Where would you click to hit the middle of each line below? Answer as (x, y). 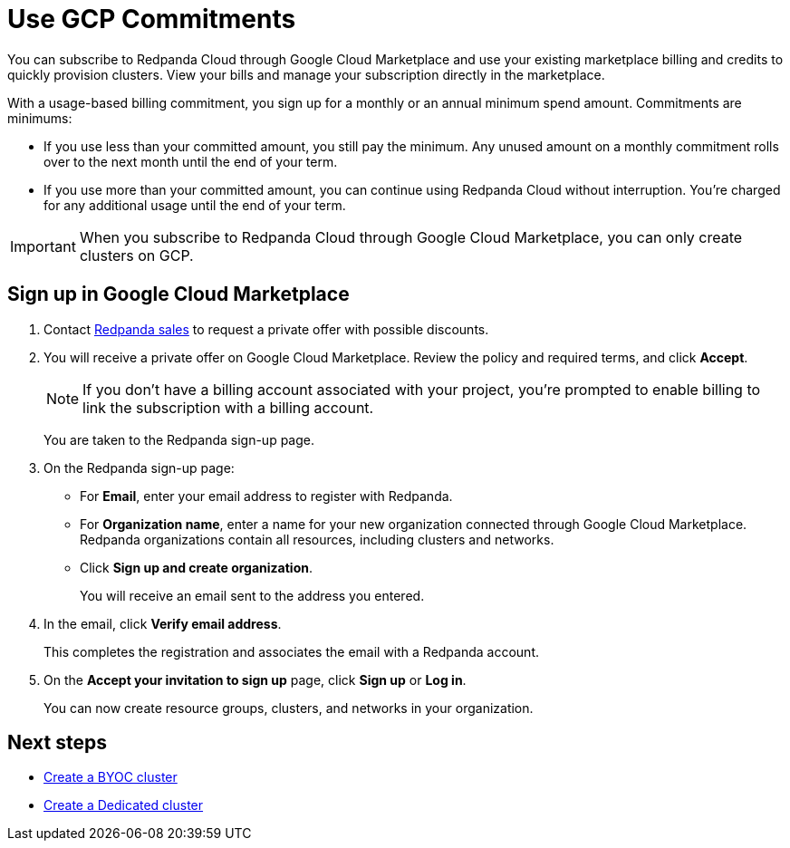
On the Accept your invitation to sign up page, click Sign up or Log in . (255, 679)
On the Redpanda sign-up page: (139, 467)
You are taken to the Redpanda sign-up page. (179, 439)
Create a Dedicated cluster (124, 805)
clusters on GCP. (136, 255)
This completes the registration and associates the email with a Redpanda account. (291, 651)
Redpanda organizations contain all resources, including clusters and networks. (317, 539)
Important (43, 246)
